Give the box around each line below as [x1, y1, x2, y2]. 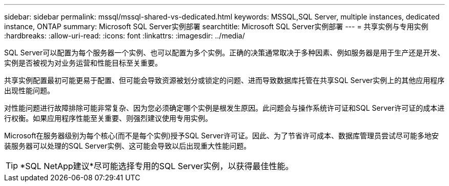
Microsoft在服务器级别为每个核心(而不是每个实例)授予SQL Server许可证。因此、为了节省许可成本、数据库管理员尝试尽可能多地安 [4, 131, 439, 140]
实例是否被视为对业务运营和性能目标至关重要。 [4, 58, 162, 67]
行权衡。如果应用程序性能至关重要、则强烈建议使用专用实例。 [4, 114, 212, 122]
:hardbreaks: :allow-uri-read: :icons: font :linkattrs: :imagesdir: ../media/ [4, 31, 245, 40]
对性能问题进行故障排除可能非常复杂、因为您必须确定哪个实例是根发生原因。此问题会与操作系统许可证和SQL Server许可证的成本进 [4, 104, 445, 112]
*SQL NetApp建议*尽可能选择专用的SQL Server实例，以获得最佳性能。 [20, 161, 294, 171]
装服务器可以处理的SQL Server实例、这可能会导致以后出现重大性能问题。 [4, 141, 251, 150]
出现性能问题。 [4, 86, 54, 95]
